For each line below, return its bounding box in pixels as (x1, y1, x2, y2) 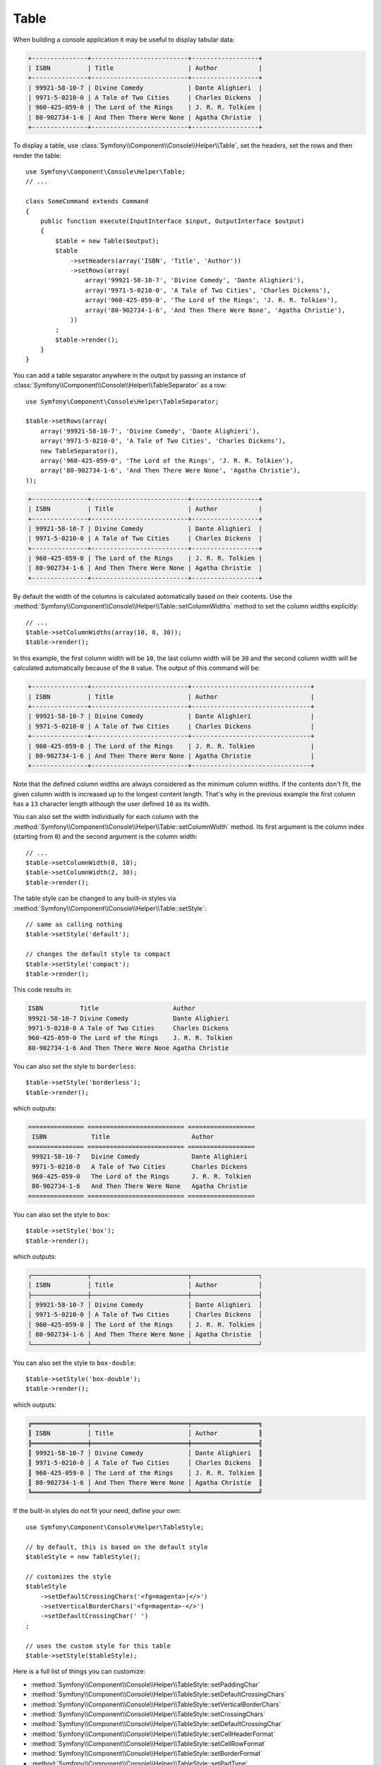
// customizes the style (25, 1572, 111, 1581)
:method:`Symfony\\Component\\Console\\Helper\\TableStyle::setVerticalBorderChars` (30, 1700, 282, 1709)
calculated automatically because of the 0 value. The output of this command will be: (13, 664, 260, 672)
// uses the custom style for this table (25, 1641, 171, 1650)
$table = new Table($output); (55, 237, 160, 245)
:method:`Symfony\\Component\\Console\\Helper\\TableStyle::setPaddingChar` (30, 1680, 260, 1689)
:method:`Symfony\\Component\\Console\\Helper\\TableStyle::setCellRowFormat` (30, 1740, 267, 1748)
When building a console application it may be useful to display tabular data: (13, 35, 236, 44)
